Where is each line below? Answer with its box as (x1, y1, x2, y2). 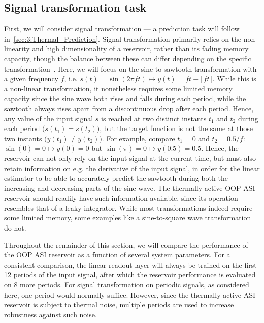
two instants (4, 133, 42, 143)
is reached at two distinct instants (101, 113, 207, 123)
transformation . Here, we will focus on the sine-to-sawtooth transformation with (4, 63, 257, 74)
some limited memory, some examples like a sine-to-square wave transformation (4, 212, 251, 223)
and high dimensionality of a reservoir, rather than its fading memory (32, 43, 249, 54)
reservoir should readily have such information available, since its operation (4, 192, 238, 203)
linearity (4, 43, 30, 54)
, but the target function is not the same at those (100, 123, 253, 134)
